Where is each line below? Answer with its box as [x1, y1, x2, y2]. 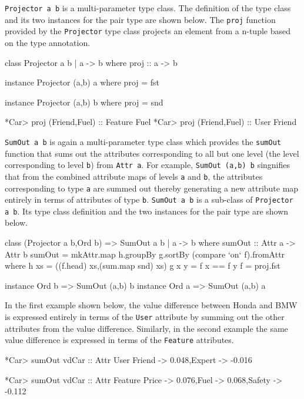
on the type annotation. [5, 36, 91, 48]
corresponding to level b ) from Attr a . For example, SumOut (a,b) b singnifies [5, 159, 290, 171]
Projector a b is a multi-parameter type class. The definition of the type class [5, 2, 291, 14]
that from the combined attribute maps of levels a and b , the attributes [5, 170, 263, 182]
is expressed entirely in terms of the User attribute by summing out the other [5, 311, 285, 323]
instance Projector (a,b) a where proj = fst [5, 76, 160, 88]
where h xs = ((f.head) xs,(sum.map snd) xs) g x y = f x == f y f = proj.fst [5, 259, 280, 272]
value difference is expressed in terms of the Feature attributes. [5, 334, 234, 346]
